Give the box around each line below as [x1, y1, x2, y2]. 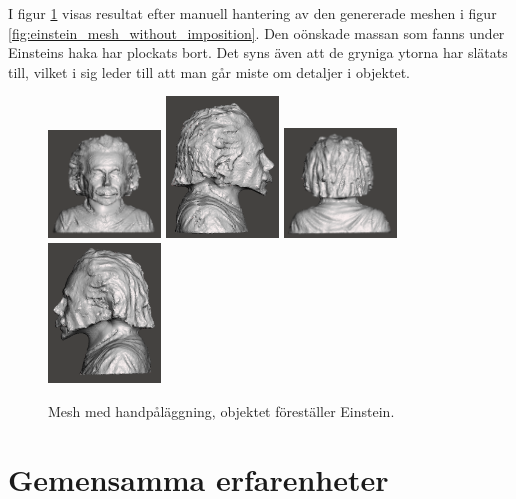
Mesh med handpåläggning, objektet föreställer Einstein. [48, 400, 395, 421]
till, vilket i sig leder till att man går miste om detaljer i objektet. [8, 61, 410, 82]
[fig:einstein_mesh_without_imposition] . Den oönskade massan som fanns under [8, 22, 505, 43]
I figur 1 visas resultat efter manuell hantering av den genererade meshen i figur [8, 3, 497, 23]
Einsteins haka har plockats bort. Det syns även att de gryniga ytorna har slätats [8, 42, 508, 63]
